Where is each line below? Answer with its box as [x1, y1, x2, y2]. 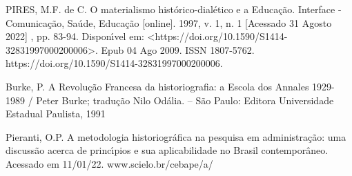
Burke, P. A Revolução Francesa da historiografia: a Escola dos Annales [6, 79, 309, 93]
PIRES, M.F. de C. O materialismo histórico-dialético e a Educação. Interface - [6, 2, 342, 16]
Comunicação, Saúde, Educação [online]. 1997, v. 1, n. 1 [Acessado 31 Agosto [6, 15, 332, 30]
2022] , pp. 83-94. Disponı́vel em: [6, 29, 144, 43]
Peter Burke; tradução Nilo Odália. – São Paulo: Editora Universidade [36, 92, 334, 107]
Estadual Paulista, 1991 [6, 106, 106, 121]
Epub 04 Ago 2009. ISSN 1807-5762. [101, 42, 255, 57]
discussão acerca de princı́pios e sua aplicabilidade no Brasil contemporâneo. [6, 143, 329, 157]
